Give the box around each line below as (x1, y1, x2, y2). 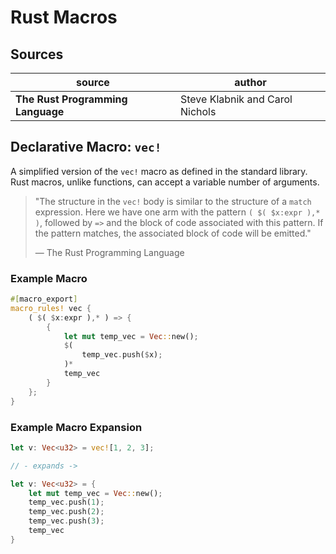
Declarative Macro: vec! (10, 139, 162, 156)
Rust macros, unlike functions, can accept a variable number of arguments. (10, 176, 320, 188)
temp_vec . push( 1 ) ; (28, 497, 105, 508)
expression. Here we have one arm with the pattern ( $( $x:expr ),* (34, 206, 321, 218)
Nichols (179, 105, 217, 118)
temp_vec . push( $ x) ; (81, 350, 163, 360)
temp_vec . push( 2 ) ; (28, 507, 105, 517)
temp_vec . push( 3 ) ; (28, 516, 105, 526)
